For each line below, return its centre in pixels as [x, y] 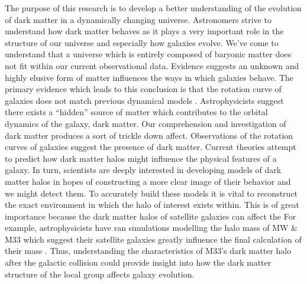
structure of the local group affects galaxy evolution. [100, 274]
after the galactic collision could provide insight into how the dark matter [138, 262]
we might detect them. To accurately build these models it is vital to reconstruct [151, 193]
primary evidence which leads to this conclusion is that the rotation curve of [143, 89]
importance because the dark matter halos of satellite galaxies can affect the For [151, 216]
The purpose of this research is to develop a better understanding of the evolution [153, 8]
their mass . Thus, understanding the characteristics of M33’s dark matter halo [148, 251]
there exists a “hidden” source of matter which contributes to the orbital [136, 112]
